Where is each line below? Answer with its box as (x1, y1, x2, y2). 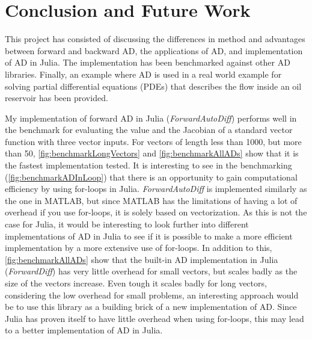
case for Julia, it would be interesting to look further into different (5, 218, 249, 230)
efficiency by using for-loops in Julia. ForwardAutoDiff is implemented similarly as (5, 182, 307, 195)
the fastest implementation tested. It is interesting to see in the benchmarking (5, 159, 292, 172)
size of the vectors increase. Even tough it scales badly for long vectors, (5, 277, 267, 289)
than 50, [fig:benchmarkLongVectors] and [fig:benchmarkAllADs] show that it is (5, 147, 299, 159)
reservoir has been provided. (5, 91, 108, 104)
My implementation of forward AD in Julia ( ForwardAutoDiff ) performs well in (5, 111, 297, 124)
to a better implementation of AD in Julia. (5, 324, 163, 336)
